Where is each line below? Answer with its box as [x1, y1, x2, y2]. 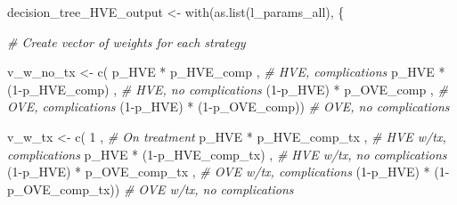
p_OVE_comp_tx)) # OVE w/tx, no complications [7, 179, 294, 198]
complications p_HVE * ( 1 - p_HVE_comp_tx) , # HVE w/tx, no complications [7, 144, 447, 163]
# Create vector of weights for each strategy [7, 32, 246, 51]
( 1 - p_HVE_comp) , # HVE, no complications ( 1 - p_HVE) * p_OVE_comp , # [7, 79, 448, 98]
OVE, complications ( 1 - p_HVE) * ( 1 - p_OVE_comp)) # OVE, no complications [7, 97, 450, 116]
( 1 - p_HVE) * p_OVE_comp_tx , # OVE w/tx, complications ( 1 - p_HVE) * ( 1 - [7, 162, 450, 181]
